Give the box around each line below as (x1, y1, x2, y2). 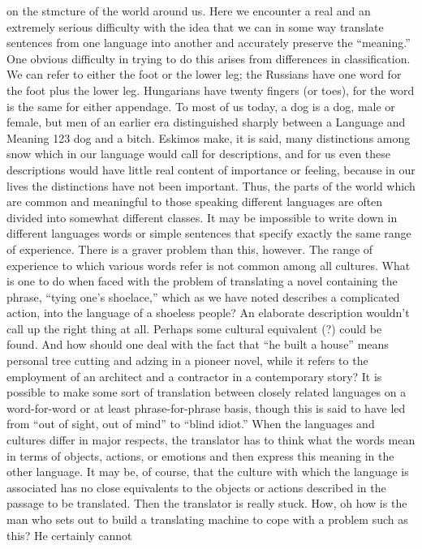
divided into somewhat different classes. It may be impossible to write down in (6, 208, 398, 225)
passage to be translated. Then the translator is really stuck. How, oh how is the (6, 495, 407, 512)
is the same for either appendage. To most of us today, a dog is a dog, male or (6, 97, 395, 114)
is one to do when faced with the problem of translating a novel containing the (6, 272, 398, 290)
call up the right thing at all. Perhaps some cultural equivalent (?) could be (6, 320, 382, 337)
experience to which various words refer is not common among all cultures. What (6, 256, 411, 273)
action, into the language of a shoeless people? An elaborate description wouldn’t (6, 304, 410, 321)
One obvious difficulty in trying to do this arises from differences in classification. (6, 49, 411, 66)
